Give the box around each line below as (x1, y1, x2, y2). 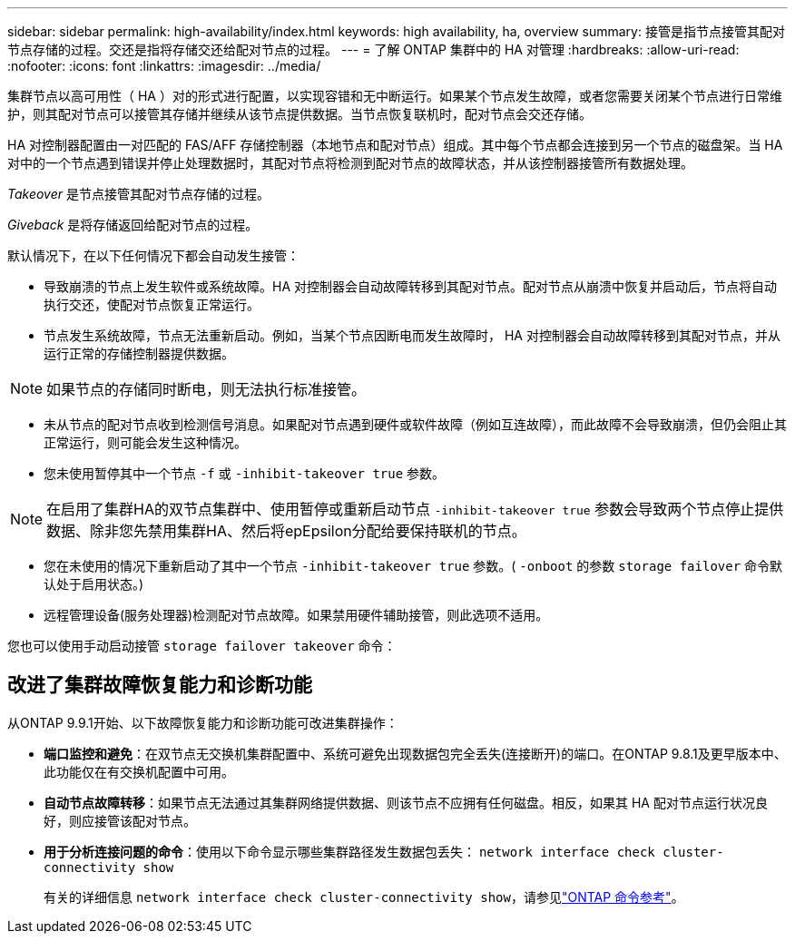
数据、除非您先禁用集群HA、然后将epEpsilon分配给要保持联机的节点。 (46, 522, 526, 540)
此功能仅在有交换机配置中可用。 (44, 763, 234, 779)
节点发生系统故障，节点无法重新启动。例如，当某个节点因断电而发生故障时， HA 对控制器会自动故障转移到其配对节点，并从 (44, 328, 780, 343)
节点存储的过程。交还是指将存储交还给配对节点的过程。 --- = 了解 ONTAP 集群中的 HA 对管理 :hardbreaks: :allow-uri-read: (7, 42, 740, 57)
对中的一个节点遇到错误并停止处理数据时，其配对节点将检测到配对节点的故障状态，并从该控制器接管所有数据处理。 (7, 155, 693, 171)
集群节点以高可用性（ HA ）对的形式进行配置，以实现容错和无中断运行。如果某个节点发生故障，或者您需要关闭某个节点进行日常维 (7, 88, 782, 103)
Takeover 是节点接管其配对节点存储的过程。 (7, 186, 270, 201)
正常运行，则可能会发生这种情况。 (44, 435, 247, 450)
